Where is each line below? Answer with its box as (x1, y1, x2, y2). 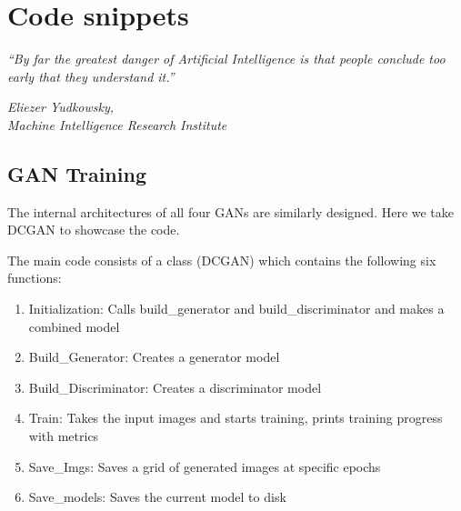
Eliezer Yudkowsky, (7, 97, 115, 116)
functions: (7, 268, 62, 287)
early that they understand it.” (7, 66, 175, 85)
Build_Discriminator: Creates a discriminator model (28, 377, 322, 396)
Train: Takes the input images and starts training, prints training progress (28, 408, 443, 427)
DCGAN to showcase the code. (7, 220, 180, 239)
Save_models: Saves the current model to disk (28, 487, 286, 506)
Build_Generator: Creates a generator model (28, 347, 280, 366)
